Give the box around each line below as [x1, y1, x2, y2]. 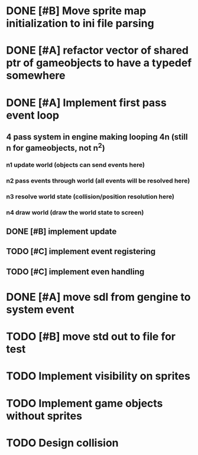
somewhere [6, 69, 66, 82]
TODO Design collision [6, 436, 119, 450]
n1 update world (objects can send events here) [6, 161, 145, 169]
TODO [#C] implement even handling [6, 266, 145, 277]
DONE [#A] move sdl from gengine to [6, 291, 191, 304]
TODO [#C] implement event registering [6, 246, 156, 256]
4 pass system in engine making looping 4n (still [6, 132, 188, 142]
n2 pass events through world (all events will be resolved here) [6, 176, 190, 184]
